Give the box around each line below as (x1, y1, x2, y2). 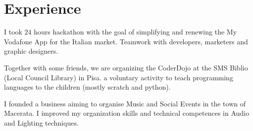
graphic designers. (4, 46, 58, 56)
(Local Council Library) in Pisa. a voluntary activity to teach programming (4, 72, 233, 82)
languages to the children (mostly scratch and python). (4, 82, 171, 92)
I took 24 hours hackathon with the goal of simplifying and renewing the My (4, 27, 237, 37)
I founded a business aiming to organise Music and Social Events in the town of (4, 98, 246, 108)
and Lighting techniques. (4, 117, 79, 128)
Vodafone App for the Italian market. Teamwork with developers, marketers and (4, 36, 248, 46)
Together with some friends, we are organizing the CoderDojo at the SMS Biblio (4, 62, 248, 72)
